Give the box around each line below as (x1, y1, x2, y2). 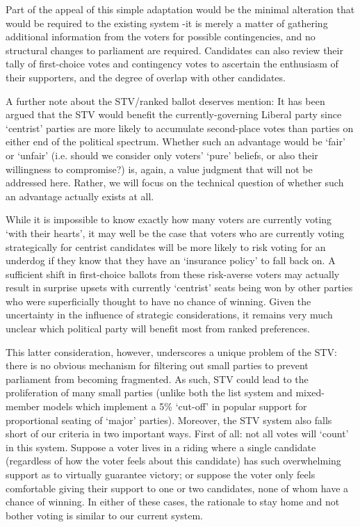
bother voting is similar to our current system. (6, 508, 204, 522)
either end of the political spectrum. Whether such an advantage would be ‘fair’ (6, 134, 345, 149)
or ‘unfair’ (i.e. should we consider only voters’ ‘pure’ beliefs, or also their (6, 147, 318, 162)
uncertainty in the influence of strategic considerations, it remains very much (6, 307, 333, 322)
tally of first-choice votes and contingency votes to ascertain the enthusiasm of (6, 56, 338, 71)
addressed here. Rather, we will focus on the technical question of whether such (6, 175, 344, 190)
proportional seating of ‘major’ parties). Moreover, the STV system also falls (6, 412, 332, 427)
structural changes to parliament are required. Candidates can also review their (6, 42, 343, 57)
